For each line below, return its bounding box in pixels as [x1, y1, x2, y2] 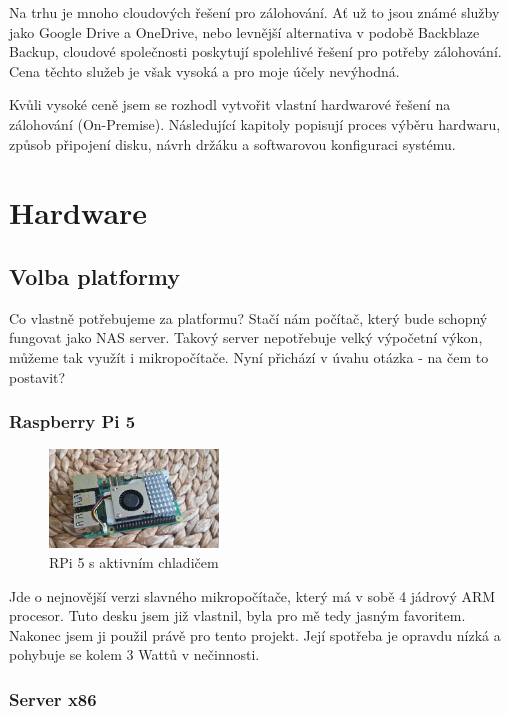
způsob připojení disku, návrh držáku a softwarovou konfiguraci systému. [9, 133, 456, 154]
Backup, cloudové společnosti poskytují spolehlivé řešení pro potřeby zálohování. [9, 41, 502, 62]
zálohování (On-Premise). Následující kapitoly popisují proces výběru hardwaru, [9, 113, 501, 134]
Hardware [9, 192, 148, 233]
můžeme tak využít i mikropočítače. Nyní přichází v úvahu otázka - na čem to [9, 346, 489, 367]
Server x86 [9, 686, 97, 711]
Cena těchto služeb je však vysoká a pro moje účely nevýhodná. [9, 60, 400, 81]
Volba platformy [9, 260, 181, 291]
